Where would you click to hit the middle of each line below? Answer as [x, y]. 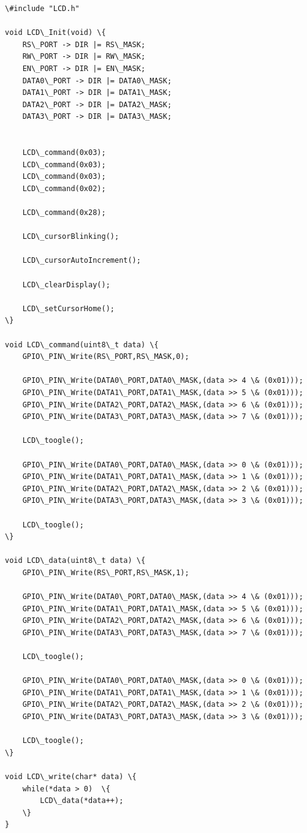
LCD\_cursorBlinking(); [71, 237]
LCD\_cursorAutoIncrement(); [81, 261]
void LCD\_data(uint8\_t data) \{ [75, 561]
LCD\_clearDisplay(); [66, 285]
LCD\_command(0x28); [64, 213]
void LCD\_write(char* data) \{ [71, 777]
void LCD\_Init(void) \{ [55, 33]
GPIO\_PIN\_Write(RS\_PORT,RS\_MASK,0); [106, 357]
